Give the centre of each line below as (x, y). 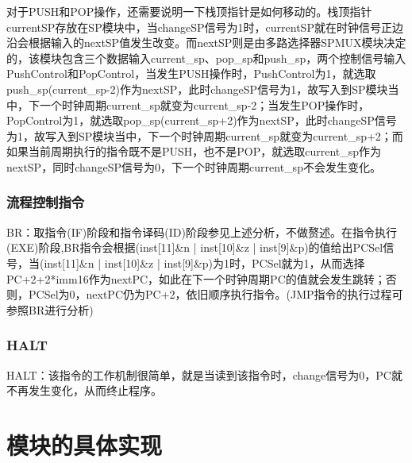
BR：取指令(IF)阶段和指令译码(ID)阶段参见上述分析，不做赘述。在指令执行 (202, 231)
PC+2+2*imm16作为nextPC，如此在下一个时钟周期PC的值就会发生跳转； (196, 278)
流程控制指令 (46, 202)
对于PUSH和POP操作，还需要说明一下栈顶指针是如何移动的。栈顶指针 (189, 11)
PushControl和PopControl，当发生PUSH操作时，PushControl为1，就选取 (191, 73)
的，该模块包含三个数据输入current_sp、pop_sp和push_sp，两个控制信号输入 (206, 58)
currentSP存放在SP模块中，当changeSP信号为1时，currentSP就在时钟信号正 (199, 27)
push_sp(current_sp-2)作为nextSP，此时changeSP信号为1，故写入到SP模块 (197, 89)
